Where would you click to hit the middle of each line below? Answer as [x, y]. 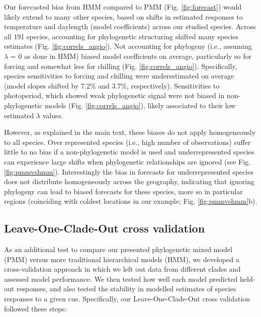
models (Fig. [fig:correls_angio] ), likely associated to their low [140, 105]
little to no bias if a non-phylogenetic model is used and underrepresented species [129, 152]
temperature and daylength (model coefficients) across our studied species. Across [130, 26]
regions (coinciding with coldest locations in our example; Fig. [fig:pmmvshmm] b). [131, 201]
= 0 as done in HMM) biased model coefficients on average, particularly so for [131, 56]
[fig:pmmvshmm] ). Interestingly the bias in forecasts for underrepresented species [129, 171]
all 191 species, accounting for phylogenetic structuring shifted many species [121, 36]
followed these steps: [35, 308]
